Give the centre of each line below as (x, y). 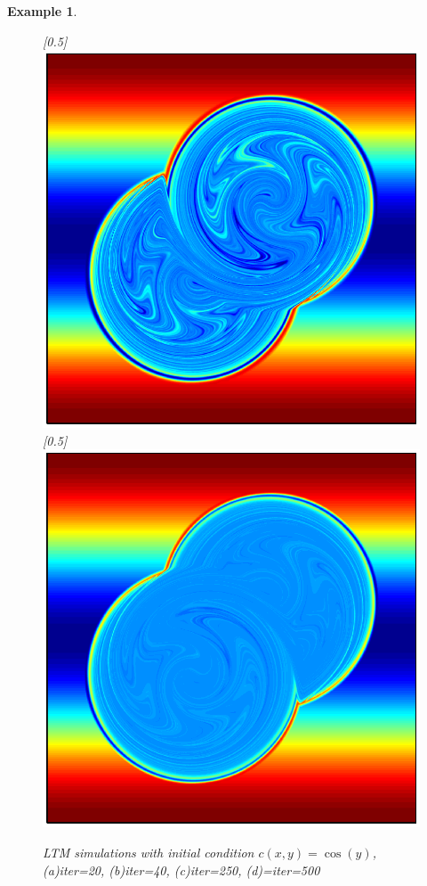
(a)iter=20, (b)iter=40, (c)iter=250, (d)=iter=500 (181, 870)
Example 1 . (42, 11)
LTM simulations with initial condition (149, 852)
